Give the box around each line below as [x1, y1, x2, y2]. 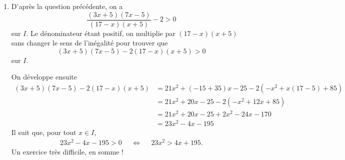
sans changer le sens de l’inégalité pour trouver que [11, 37, 168, 48]
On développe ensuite [11, 71, 77, 82]
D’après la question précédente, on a [11, 1, 123, 11]
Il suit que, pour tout [11, 127, 76, 137]
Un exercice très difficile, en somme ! [11, 146, 123, 157]
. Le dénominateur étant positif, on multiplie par [26, 27, 175, 38]
